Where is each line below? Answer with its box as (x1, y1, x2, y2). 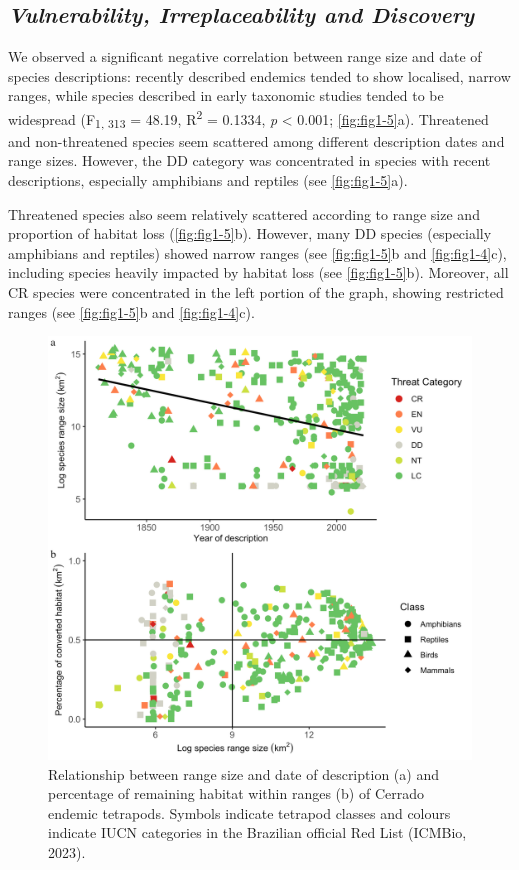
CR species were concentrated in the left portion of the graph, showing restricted (8, 281, 504, 302)
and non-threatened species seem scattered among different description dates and (8, 130, 505, 151)
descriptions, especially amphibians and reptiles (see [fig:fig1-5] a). (8, 169, 408, 190)
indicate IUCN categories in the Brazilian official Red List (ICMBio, (48, 822, 467, 843)
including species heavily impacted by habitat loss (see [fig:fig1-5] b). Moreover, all (8, 262, 509, 283)
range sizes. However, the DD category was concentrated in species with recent (8, 150, 491, 171)
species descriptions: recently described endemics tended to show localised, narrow (8, 65, 511, 86)
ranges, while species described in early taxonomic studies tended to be (8, 85, 444, 106)
